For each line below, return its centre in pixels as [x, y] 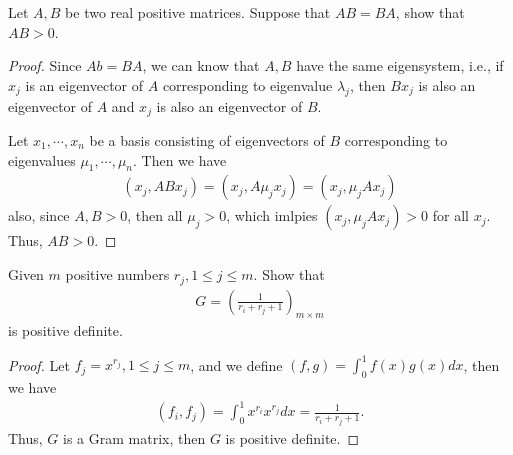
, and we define [236, 364]
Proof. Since [45, 65]
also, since [39, 215]
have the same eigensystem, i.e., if [400, 65]
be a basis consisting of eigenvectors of [207, 140]
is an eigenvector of [84, 84]
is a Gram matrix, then [134, 437]
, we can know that [201, 65]
